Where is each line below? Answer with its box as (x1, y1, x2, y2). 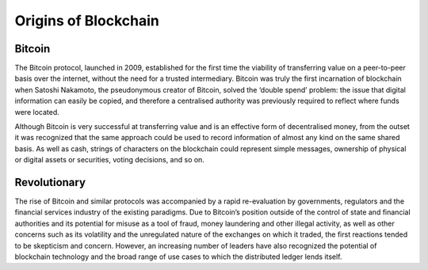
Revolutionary (14, 176, 86, 189)
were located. (14, 107, 59, 116)
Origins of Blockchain (14, 12, 160, 29)
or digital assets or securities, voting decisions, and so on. (14, 155, 205, 165)
